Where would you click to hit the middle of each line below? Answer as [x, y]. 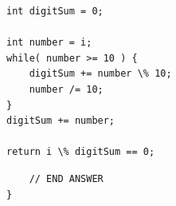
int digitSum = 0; [55, 11]
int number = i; [49, 43]
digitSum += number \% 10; [100, 74]
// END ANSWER [66, 178]
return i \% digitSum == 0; [81, 152]
